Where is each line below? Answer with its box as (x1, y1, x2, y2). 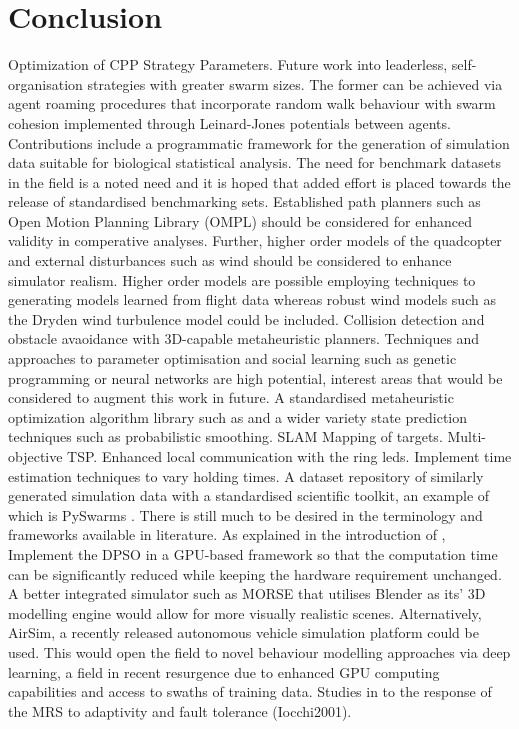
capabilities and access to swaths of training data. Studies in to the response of (8, 681, 492, 702)
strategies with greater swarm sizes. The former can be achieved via (87, 73, 503, 94)
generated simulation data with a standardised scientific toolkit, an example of (8, 485, 490, 506)
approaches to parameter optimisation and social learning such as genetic (8, 348, 457, 369)
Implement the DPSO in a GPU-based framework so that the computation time (8, 543, 498, 564)
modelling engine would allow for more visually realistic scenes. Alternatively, (8, 602, 482, 623)
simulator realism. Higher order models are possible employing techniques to (8, 269, 476, 290)
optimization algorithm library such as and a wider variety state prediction (8, 406, 468, 427)
